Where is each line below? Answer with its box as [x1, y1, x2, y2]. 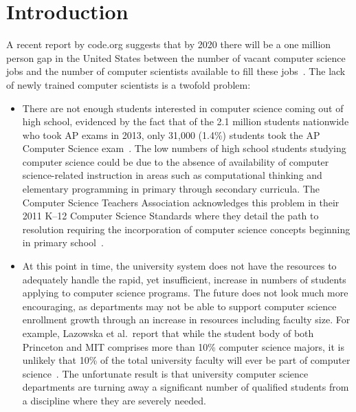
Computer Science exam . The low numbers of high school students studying [22, 141, 346, 155]
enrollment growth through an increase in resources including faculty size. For [22, 312, 351, 327]
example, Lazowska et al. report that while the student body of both [22, 326, 314, 340]
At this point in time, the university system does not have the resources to [22, 259, 337, 273]
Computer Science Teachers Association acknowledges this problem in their [22, 195, 340, 209]
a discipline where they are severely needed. [22, 393, 206, 407]
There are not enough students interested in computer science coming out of [22, 100, 344, 115]
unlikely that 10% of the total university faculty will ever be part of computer [22, 353, 351, 367]
